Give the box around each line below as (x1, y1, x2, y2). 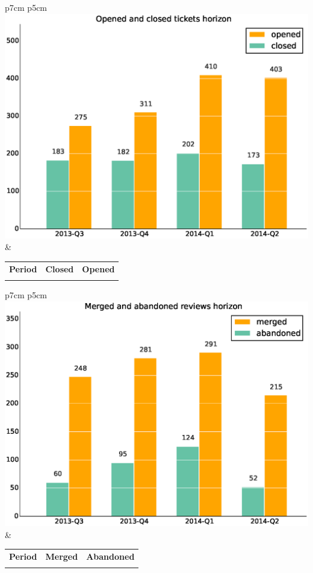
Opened (82, 262, 115, 275)
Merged (45, 550, 78, 563)
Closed (45, 262, 74, 275)
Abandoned (86, 550, 135, 563)
